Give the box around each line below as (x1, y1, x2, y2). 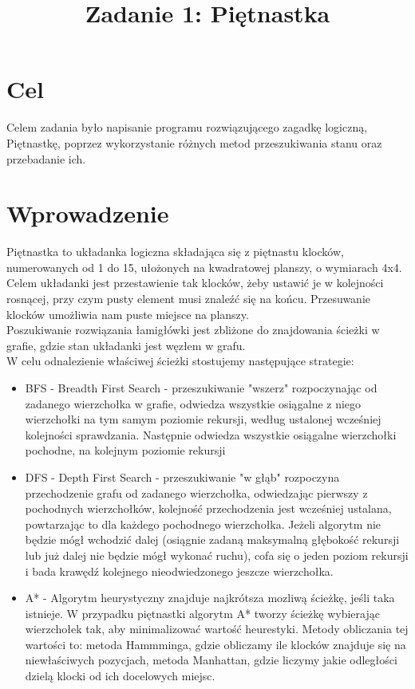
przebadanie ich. (6, 150, 86, 167)
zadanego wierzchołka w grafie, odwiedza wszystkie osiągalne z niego (25, 395, 362, 411)
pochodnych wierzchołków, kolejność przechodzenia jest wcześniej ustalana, (25, 500, 392, 517)
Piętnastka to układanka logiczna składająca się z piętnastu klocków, (6, 243, 344, 260)
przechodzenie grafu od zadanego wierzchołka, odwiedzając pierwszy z (25, 484, 368, 501)
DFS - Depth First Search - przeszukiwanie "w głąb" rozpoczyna (25, 468, 340, 485)
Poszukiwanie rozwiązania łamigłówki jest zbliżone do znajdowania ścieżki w (6, 321, 380, 338)
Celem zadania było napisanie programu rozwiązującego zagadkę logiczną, (6, 119, 368, 136)
